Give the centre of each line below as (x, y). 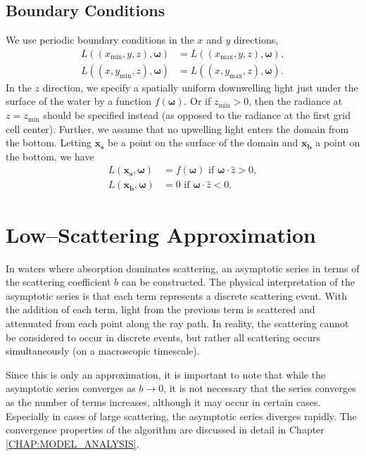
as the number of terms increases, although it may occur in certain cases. (163, 401)
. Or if (197, 101)
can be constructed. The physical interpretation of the (238, 282)
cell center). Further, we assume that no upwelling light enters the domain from (177, 128)
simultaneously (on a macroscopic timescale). (103, 351)
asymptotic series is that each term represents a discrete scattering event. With (176, 295)
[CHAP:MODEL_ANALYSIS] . (72, 443)
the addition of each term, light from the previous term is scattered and (160, 309)
